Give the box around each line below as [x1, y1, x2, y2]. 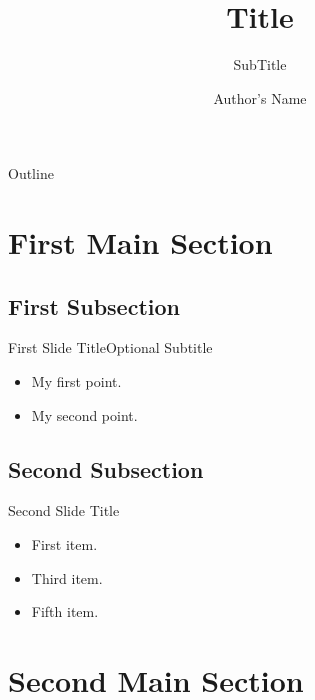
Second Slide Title [8, 500, 120, 521]
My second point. [31, 404, 138, 425]
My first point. [31, 371, 122, 392]
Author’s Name [213, 87, 307, 108]
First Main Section [8, 222, 273, 263]
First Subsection [8, 290, 180, 321]
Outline [8, 163, 54, 184]
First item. [31, 534, 98, 555]
